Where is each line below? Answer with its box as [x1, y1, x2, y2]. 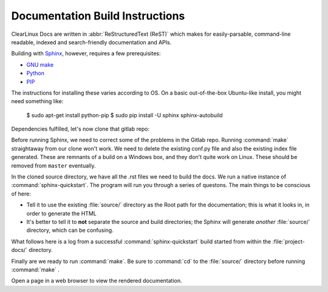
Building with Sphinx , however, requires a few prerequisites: [11, 50, 161, 57]
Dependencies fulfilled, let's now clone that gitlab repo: [11, 125, 150, 133]
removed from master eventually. [11, 161, 96, 169]
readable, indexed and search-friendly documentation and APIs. [11, 38, 172, 46]
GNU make [26, 61, 54, 68]
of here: [11, 190, 32, 197]
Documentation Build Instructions [11, 9, 185, 22]
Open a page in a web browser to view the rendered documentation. [11, 277, 182, 285]
